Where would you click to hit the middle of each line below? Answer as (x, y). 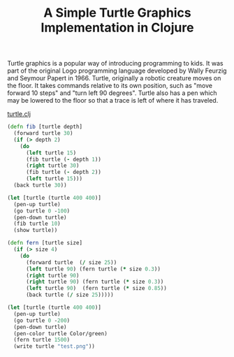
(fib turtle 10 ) (37, 224)
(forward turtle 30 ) (43, 133)
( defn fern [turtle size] (45, 243)
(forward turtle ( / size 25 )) (71, 262)
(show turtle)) (36, 231)
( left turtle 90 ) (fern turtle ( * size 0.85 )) (96, 289)
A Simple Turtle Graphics (117, 13)
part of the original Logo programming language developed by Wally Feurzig (117, 71)
